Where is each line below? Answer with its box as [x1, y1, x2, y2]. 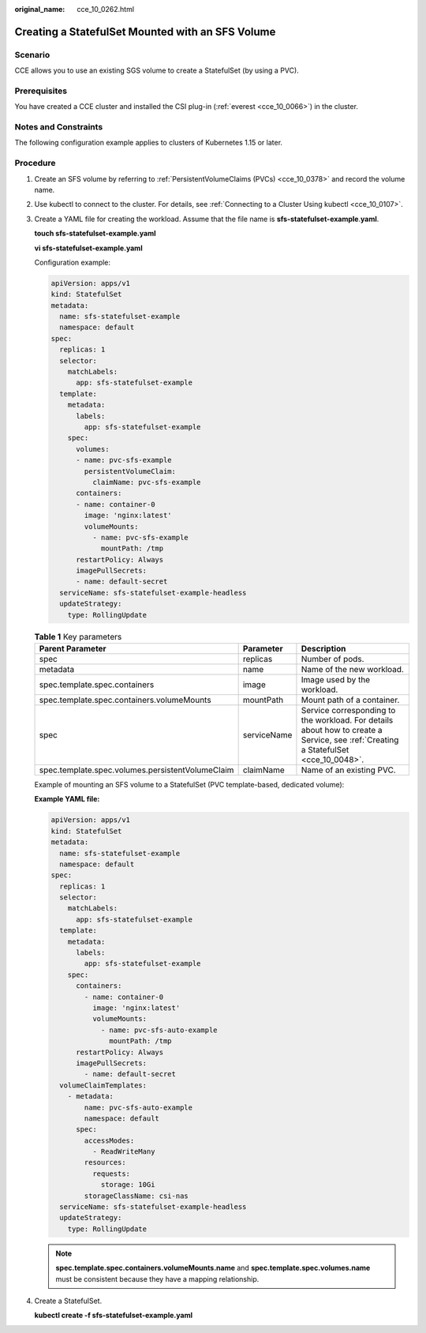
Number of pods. [301, 653, 364, 664]
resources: [84, 1158, 126, 1167]
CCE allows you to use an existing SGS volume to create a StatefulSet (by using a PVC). [14, 66, 299, 75]
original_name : [14, 5, 65, 13]
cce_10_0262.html [77, 5, 134, 13]
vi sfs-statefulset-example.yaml [34, 243, 143, 253]
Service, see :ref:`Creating [301, 734, 399, 745]
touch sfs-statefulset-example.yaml [34, 229, 156, 238]
